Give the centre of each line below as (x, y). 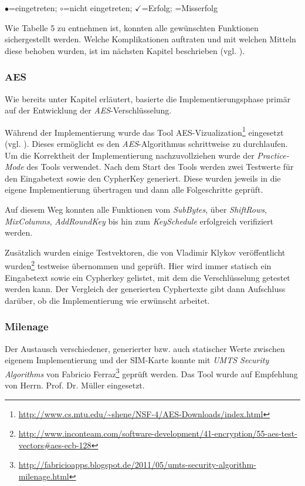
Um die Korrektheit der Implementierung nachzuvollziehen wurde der (130, 155)
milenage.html (44, 476)
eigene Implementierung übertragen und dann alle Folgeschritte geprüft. (134, 190)
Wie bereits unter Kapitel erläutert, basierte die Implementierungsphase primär (148, 98)
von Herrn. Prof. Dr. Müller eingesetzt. (75, 385)
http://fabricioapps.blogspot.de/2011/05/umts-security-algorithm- (137, 465)
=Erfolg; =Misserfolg (179, 8)
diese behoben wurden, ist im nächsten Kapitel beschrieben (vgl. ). (125, 50)
